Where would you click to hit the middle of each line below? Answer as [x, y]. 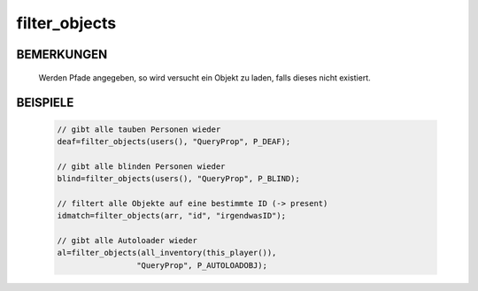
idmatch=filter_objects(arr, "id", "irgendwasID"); [172, 216]
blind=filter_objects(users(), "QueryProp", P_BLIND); [178, 179]
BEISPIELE [45, 103]
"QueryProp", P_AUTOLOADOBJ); [201, 265]
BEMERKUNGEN [62, 54]
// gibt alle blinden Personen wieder [141, 166]
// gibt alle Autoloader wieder [127, 241]
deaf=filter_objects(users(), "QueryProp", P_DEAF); [174, 141]
